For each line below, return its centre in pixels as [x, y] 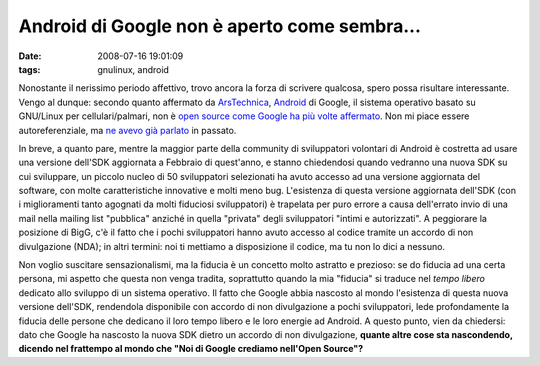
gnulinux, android [133, 69]
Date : [30, 56]
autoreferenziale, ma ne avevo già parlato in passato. [127, 130]
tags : [29, 69]
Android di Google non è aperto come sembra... [220, 26]
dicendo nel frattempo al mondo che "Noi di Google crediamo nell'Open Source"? [191, 349]
